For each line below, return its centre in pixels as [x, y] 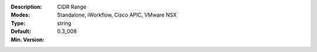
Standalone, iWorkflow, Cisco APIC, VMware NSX [117, 15]
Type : [18, 23]
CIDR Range [72, 7]
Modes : [21, 15]
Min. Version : [28, 39]
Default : [21, 32]
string [64, 23]
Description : [26, 7]
